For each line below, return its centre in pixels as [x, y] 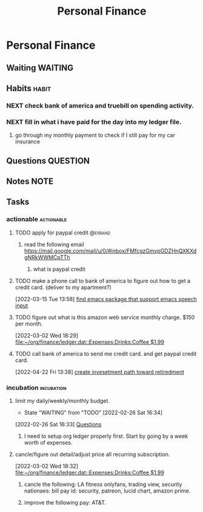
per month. [29, 324]
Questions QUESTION [48, 161]
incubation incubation [36, 387]
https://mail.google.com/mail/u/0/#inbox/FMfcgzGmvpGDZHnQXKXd [110, 251]
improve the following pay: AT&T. [65, 502]
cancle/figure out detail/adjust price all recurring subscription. [92, 454]
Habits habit [29, 88]
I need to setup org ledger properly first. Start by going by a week [106, 436]
